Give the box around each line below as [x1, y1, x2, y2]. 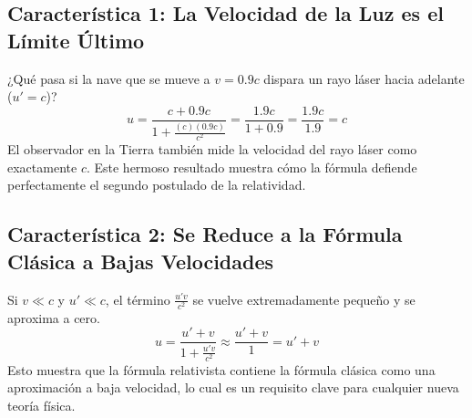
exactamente [7, 157, 77, 176]
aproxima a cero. [7, 308, 100, 327]
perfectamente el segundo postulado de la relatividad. [7, 175, 306, 194]
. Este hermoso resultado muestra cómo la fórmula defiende [86, 157, 417, 176]
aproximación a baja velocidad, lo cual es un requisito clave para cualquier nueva [7, 378, 459, 397]
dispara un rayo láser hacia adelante [263, 68, 465, 88]
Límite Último [7, 26, 145, 54]
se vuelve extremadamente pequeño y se [192, 289, 416, 308]
